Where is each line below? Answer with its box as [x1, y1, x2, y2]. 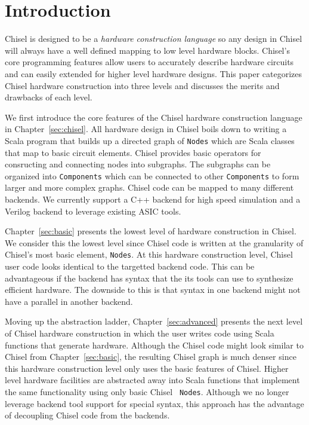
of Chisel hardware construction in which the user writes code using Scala [5, 326, 274, 339]
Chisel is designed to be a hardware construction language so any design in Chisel [5, 32, 302, 45]
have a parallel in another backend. [5, 295, 133, 307]
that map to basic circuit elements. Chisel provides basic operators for [5, 146, 261, 158]
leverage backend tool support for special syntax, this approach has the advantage [5, 397, 304, 409]
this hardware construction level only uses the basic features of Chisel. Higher [5, 362, 289, 374]
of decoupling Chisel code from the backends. [5, 409, 170, 421]
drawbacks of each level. [5, 91, 92, 103]
